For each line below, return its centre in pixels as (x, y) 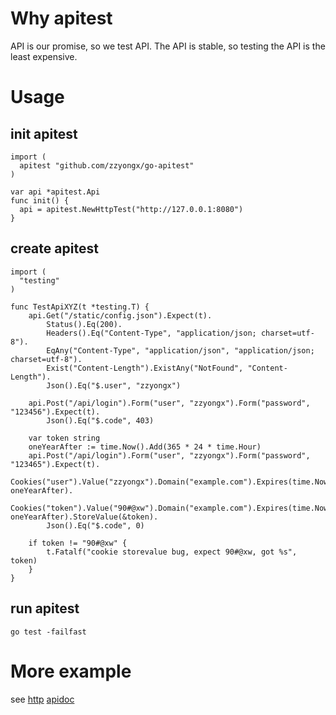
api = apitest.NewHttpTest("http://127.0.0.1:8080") (131, 209)
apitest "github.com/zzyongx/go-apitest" (107, 165)
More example (71, 671)
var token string (64, 438)
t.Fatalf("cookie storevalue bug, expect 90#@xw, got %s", (172, 552)
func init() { (40, 200)
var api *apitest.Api (55, 192)
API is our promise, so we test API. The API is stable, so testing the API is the (168, 46)
